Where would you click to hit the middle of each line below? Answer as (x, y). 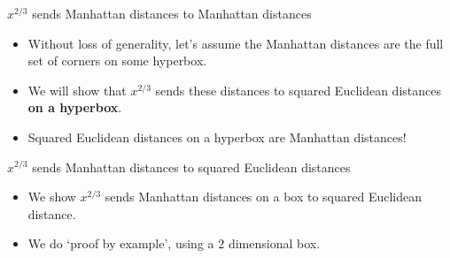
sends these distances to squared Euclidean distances (298, 90)
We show (52, 197)
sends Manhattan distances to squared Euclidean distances (191, 167)
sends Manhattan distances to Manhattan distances (172, 13)
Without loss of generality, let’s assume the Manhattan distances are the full (236, 43)
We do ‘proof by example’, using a (121, 243)
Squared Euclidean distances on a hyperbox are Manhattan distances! (217, 137)
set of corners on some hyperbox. (117, 61)
